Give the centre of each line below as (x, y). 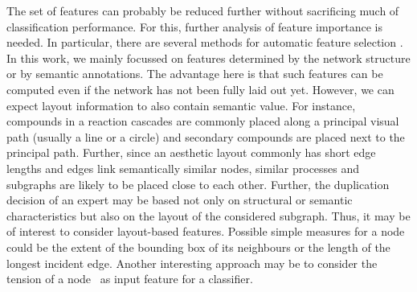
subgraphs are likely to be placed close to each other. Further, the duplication (198, 184)
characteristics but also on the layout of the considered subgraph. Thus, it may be (208, 215)
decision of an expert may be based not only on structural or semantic (180, 200)
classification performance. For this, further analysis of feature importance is (195, 26)
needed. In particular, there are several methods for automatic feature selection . (205, 42)
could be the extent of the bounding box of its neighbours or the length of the (198, 247)
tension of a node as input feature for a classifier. (130, 279)
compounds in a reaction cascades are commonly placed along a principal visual (203, 121)
